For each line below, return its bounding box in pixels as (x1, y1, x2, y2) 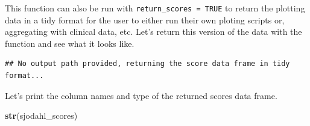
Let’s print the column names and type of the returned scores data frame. (5, 89, 277, 101)
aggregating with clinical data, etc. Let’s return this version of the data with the (5, 25, 302, 38)
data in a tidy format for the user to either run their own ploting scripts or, (5, 13, 285, 26)
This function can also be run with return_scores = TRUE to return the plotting (5, 2, 305, 14)
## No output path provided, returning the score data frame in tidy (5, 59, 290, 68)
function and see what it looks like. (5, 37, 134, 49)
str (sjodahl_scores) (5, 109, 78, 122)
